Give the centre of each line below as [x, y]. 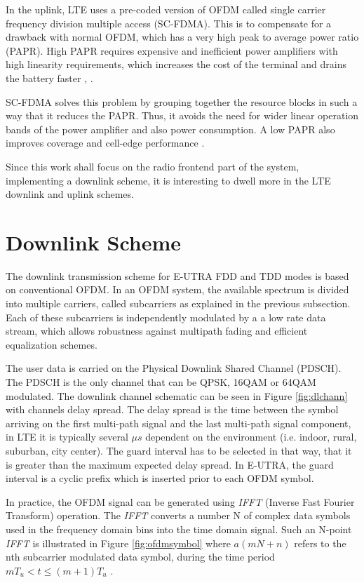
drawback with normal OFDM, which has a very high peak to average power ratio [182, 37]
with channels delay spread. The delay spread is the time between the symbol [172, 409]
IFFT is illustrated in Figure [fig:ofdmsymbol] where [118, 543]
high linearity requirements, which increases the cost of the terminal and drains [176, 64]
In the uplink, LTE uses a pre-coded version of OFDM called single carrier [166, 9]
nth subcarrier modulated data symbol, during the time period [140, 557]
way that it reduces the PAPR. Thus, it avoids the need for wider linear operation [182, 115]
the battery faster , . [49, 78]
